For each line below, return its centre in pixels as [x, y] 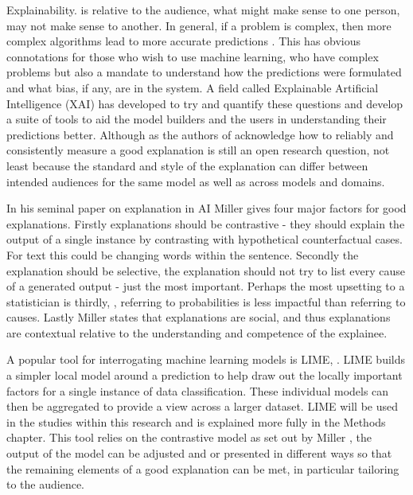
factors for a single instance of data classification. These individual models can [198, 390]
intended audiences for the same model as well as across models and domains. [196, 181]
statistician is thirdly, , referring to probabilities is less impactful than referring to [206, 301]
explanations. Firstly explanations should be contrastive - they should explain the [206, 223]
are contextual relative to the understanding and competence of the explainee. [197, 332]
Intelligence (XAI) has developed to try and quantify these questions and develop [205, 103]
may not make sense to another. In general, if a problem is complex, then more [199, 25]
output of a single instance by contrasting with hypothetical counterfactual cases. [205, 239]
